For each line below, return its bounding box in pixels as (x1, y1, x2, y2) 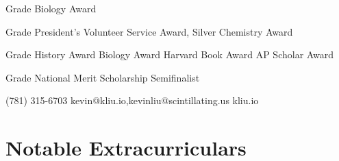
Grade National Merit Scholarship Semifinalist (5, 70, 200, 84)
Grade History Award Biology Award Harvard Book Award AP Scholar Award (5, 47, 334, 62)
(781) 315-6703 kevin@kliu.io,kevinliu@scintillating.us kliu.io (5, 93, 259, 108)
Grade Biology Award (5, 1, 97, 15)
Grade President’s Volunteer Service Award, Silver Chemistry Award (5, 24, 293, 38)
